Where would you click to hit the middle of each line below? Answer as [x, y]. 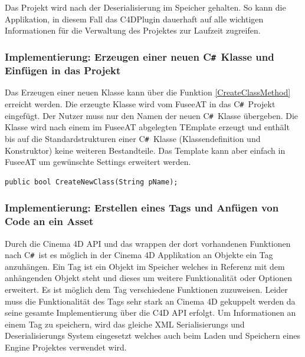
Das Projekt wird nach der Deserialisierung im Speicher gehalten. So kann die [145, 7]
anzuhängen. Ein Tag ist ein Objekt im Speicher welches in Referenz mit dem [145, 266]
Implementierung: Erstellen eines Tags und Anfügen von [142, 208]
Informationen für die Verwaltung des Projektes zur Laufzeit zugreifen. [133, 30]
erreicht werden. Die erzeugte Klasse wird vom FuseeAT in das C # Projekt [140, 104]
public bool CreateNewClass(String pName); [91, 182]
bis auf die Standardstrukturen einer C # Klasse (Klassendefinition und [133, 138]
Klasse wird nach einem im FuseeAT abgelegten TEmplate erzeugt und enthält [147, 127]
